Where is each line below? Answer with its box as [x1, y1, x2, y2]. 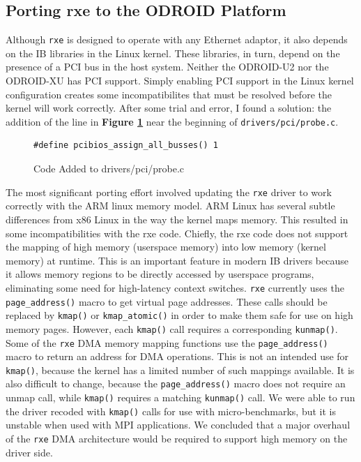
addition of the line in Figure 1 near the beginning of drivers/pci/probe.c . [6, 114, 339, 128]
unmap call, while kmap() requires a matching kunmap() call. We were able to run [6, 390, 355, 405]
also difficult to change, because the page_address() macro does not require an [6, 376, 346, 391]
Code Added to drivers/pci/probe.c [33, 161, 185, 176]
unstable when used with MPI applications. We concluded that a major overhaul [6, 417, 351, 432]
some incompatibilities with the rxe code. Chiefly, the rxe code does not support [6, 225, 348, 240]
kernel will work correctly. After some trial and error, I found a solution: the [6, 100, 332, 115]
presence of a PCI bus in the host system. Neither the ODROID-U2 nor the [6, 59, 329, 74]
